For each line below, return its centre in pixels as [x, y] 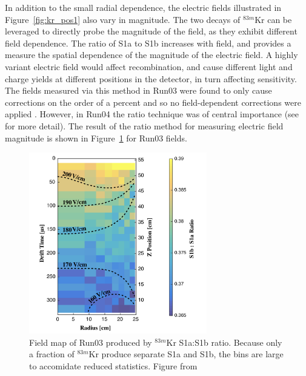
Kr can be [273, 19]
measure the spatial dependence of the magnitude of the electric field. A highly [151, 55]
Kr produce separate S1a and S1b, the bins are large [186, 354]
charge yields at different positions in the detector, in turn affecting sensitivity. [151, 78]
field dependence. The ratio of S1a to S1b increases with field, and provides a [148, 43]
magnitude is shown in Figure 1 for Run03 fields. [96, 138]
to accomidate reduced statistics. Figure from [113, 365]
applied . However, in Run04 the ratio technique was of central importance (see [152, 114]
